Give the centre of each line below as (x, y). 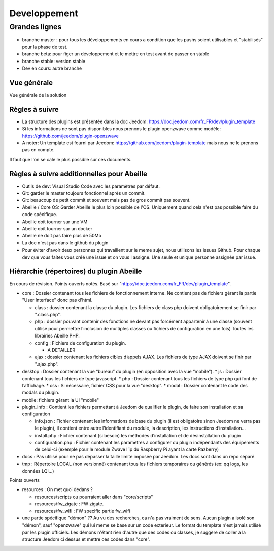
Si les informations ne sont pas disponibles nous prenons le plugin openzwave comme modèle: (122, 129)
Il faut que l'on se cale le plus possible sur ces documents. (71, 159)
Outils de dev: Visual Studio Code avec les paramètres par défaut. (91, 186)
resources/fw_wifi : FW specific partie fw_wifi (82, 511)
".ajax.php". (47, 364)
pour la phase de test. (45, 47)
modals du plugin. (41, 393)
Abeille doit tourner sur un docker (57, 228)
